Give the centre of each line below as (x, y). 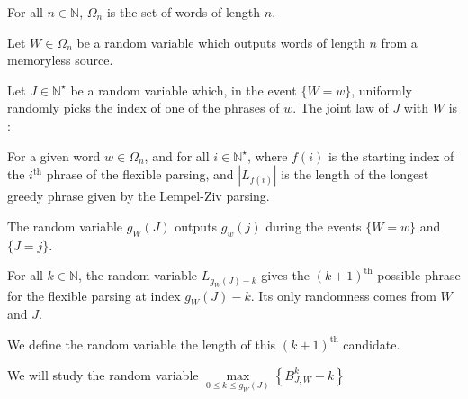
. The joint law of (341, 108)
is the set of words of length (184, 12)
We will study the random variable (103, 374)
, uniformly (382, 90)
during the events (314, 226)
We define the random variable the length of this (142, 344)
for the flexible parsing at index (94, 295)
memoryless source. (60, 60)
